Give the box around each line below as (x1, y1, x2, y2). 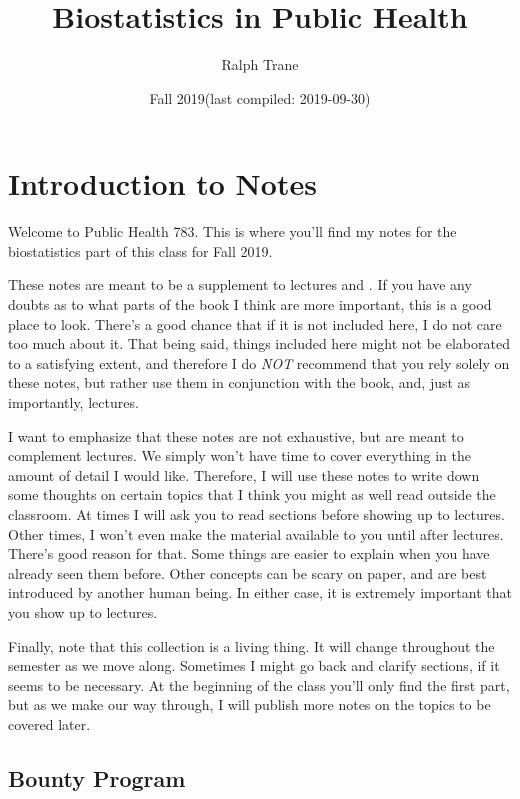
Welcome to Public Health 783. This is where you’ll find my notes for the (8, 221, 457, 242)
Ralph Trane (221, 54, 299, 75)
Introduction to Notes (8, 163, 317, 204)
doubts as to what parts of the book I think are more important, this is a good (8, 294, 492, 315)
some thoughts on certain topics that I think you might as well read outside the (8, 484, 496, 505)
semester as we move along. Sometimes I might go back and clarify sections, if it (8, 655, 500, 676)
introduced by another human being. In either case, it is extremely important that (8, 582, 512, 603)
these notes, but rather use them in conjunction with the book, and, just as (8, 372, 471, 393)
